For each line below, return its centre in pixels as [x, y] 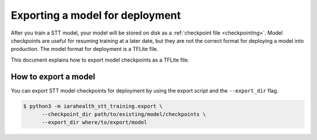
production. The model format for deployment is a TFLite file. [85, 49]
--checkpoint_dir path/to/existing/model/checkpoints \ [124, 114]
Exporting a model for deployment [96, 15]
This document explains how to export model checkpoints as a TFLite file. [100, 60]
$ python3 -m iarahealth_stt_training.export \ [93, 106]
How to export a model [53, 76]
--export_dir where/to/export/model [95, 122]
